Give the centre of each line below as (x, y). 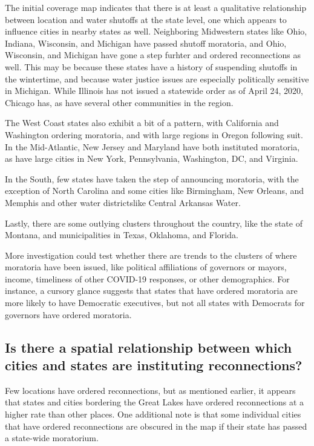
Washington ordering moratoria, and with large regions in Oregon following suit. (154, 134)
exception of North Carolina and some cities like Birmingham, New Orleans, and (155, 191)
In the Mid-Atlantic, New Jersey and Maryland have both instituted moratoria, (152, 146)
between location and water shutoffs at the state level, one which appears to (146, 19)
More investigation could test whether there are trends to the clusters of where (151, 255)
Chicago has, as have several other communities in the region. (119, 102)
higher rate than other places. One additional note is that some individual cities (153, 414)
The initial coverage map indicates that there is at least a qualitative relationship (156, 7)
